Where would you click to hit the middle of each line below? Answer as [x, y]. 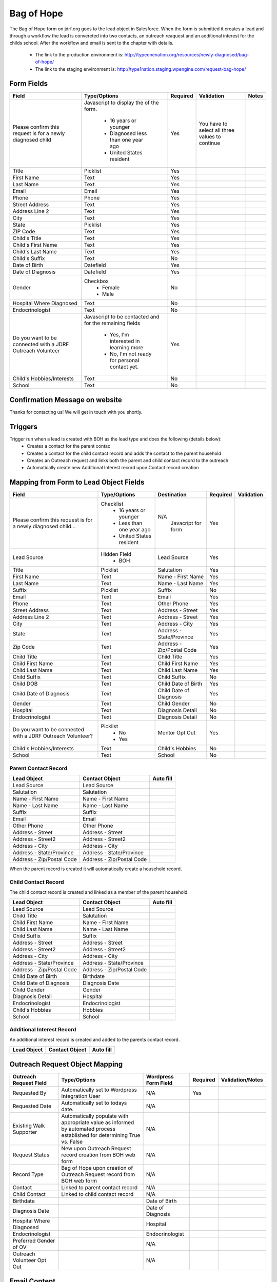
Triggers [24, 426]
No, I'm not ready [131, 354]
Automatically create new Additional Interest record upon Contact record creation [113, 468]
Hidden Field [116, 554]
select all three [216, 130]
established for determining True [101, 1135]
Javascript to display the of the [121, 103]
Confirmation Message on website [66, 400]
